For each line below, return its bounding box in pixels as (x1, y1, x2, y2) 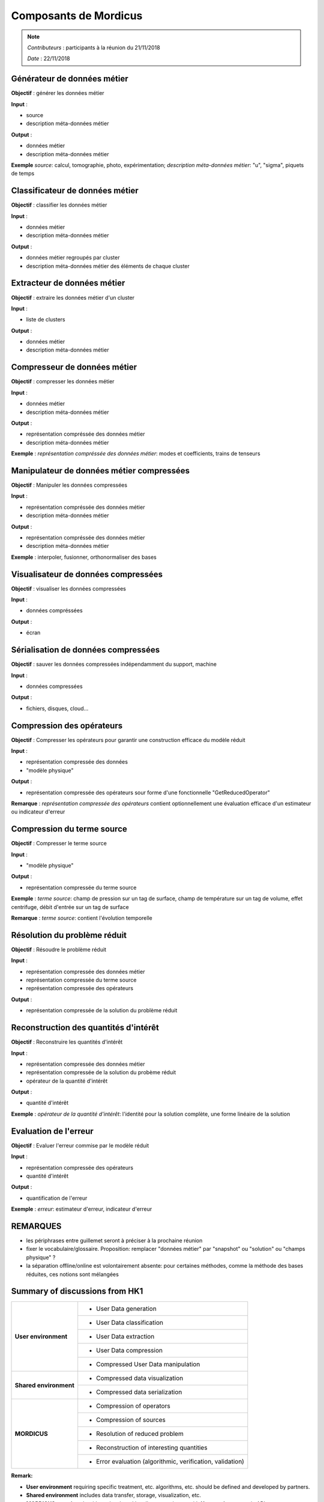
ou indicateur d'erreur (11, 808, 65, 815)
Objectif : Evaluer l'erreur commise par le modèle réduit (11, 1142, 149, 1149)
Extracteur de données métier (11, 278, 125, 288)
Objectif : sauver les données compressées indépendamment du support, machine (11, 661, 217, 668)
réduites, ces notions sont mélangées (26, 1271, 119, 1278)
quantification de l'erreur (26, 1194, 88, 1202)
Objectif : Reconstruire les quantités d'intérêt (11, 1038, 123, 1045)
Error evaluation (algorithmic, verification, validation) (96, 1458, 244, 1466)
